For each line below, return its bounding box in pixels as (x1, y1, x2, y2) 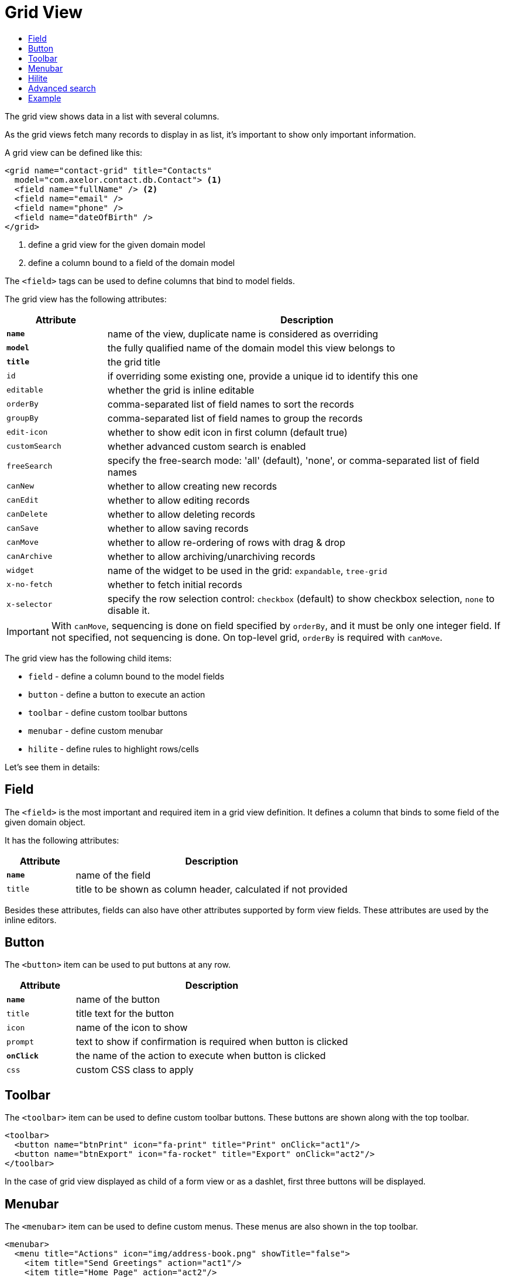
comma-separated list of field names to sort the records (107, 398, 354, 410)
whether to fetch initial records (107, 578, 242, 590)
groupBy (6, 414, 39, 423)
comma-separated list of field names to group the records (107, 412, 363, 424)
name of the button (75, 993, 160, 1006)
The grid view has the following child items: (5, 653, 172, 663)
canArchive (6, 552, 53, 561)
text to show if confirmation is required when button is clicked (75, 1036, 348, 1048)
